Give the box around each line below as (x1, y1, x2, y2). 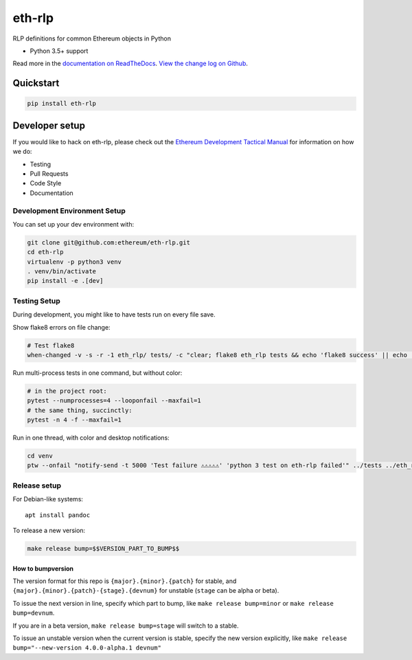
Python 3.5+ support (30, 47, 89, 55)
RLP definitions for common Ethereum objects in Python (12, 34, 172, 43)
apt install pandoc (25, 511, 91, 519)
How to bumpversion (12, 564, 73, 573)
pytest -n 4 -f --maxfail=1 (27, 416, 122, 424)
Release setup (12, 481, 62, 490)
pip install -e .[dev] (27, 277, 104, 285)
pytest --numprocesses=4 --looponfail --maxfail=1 (27, 397, 202, 405)
